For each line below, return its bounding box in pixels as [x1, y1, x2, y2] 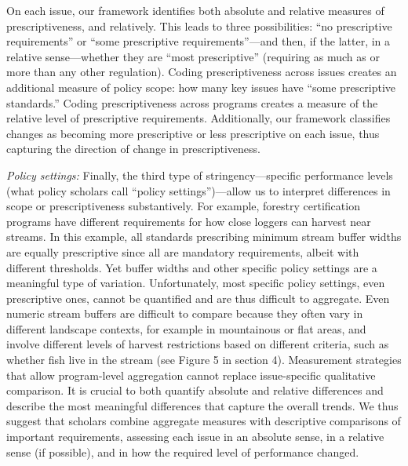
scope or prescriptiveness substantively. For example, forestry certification [6, 198, 360, 214]
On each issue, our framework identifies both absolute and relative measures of [6, 2, 384, 18]
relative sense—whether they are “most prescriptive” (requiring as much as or [6, 48, 380, 64]
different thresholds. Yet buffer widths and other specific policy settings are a [6, 259, 377, 275]
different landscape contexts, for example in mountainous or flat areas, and [6, 320, 366, 337]
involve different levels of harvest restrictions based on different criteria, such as [6, 336, 389, 352]
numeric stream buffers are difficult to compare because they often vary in [6, 305, 363, 322]
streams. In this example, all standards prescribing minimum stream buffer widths [6, 228, 402, 245]
